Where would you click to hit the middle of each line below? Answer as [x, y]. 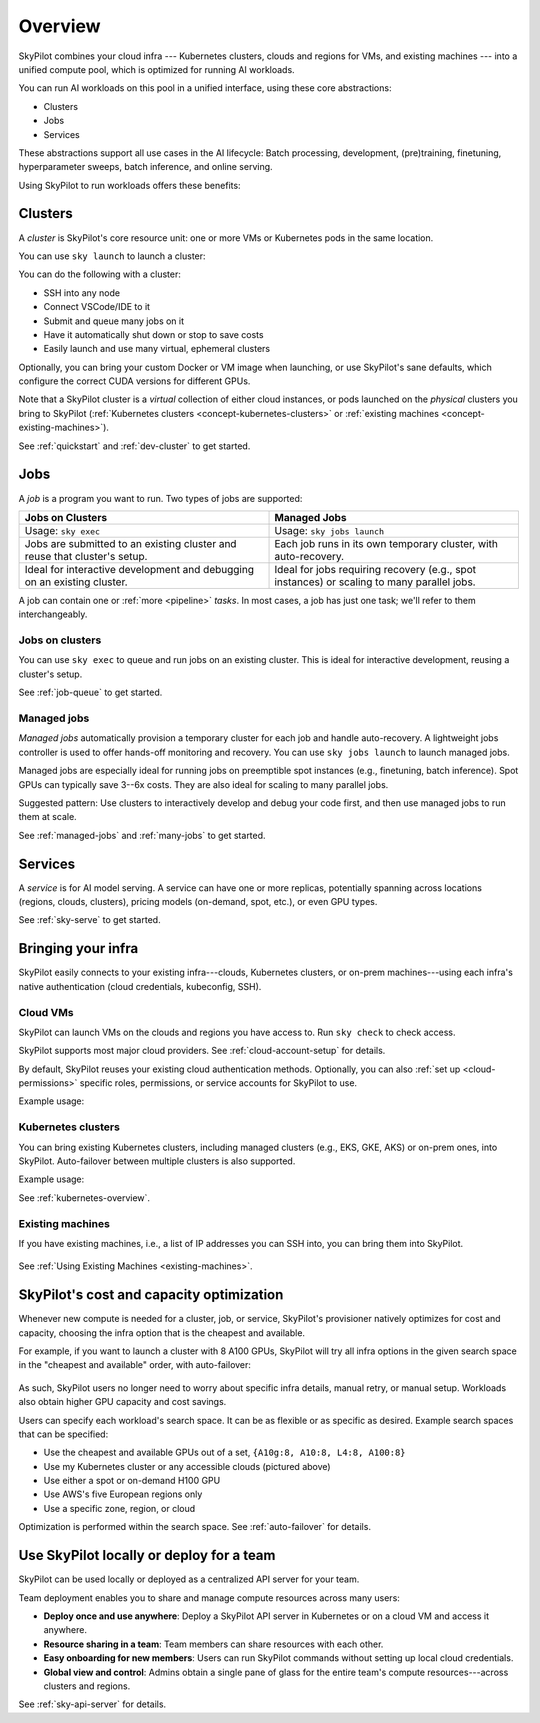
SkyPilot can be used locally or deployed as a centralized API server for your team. [189, 1579]
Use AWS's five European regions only [123, 1494]
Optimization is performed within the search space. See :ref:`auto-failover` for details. [195, 1527]
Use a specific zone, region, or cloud [119, 1508]
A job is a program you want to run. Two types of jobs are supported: [160, 498]
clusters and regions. [87, 1686]
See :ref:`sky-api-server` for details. [92, 1704]
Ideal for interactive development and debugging [139, 569]
